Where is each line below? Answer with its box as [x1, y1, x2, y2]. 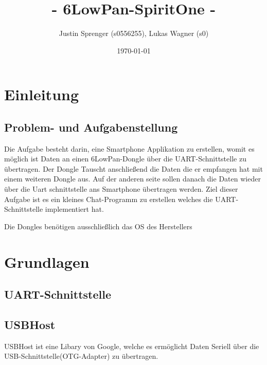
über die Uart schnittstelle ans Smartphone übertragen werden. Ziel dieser [4, 184, 238, 194]
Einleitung [4, 84, 79, 105]
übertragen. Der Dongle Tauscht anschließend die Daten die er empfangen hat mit [4, 163, 263, 174]
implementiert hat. [45, 204, 104, 214]
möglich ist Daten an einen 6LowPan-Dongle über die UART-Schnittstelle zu [4, 153, 246, 164]
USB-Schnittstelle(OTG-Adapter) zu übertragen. [4, 351, 158, 361]
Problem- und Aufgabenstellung [4, 119, 178, 135]
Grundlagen [4, 251, 90, 272]
